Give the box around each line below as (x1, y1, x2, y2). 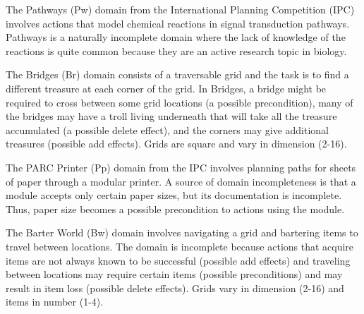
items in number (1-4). (6, 294, 104, 309)
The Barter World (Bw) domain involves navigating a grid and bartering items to (6, 225, 358, 240)
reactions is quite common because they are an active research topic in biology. (6, 43, 347, 58)
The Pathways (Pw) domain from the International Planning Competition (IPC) (6, 2, 355, 16)
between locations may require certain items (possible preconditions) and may (6, 267, 343, 282)
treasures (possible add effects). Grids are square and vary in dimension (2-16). (6, 136, 347, 151)
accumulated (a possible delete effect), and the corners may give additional (6, 122, 329, 137)
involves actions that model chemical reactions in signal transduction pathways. (6, 16, 350, 30)
